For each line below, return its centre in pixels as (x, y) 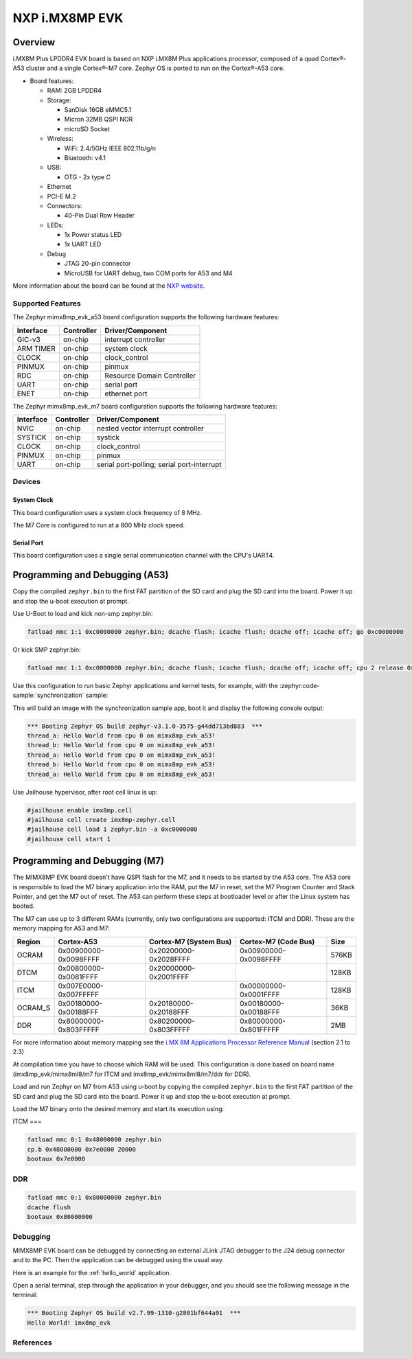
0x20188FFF (169, 1012)
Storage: (59, 100)
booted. (24, 906)
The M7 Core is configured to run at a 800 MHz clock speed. (99, 525)
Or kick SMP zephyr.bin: (47, 650)
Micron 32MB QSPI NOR (99, 119)
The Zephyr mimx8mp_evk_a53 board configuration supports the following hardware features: (146, 317)
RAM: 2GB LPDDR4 (75, 91)
